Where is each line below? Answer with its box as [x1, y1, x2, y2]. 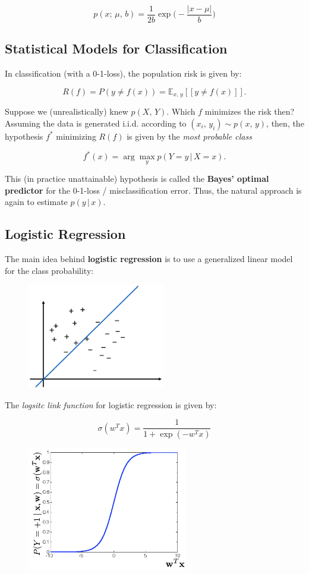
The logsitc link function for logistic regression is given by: [5, 398, 217, 411]
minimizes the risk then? [204, 105, 295, 118]
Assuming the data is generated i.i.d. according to [5, 116, 187, 129]
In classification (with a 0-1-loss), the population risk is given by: [5, 67, 242, 80]
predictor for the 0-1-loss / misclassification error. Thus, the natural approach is [5, 184, 302, 196]
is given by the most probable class [127, 130, 252, 142]
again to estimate [5, 195, 68, 208]
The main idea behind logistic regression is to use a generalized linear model [5, 253, 293, 265]
